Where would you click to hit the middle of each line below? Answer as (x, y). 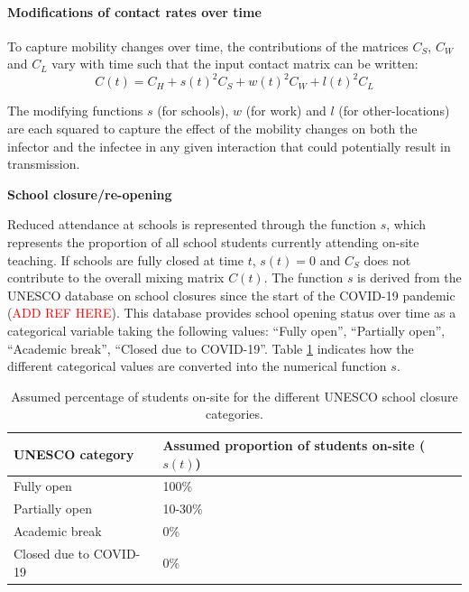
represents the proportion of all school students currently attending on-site (213, 242)
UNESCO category (74, 453)
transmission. (44, 164)
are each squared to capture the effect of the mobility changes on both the (212, 129)
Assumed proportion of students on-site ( (294, 444)
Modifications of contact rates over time (134, 11)
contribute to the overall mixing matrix (116, 277)
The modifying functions (75, 111)
